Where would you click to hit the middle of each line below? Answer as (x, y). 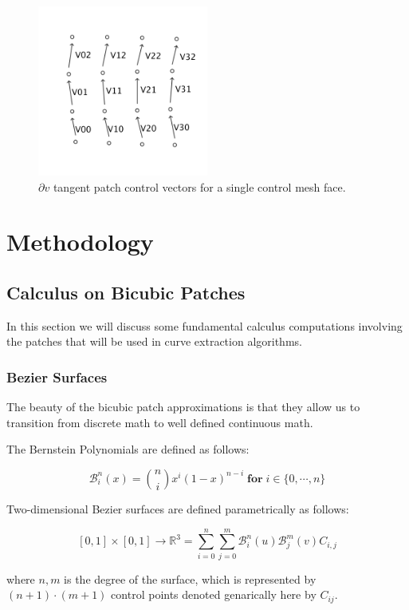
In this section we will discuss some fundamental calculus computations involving (204, 325)
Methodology (80, 242)
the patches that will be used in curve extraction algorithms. (154, 341)
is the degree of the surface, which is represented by (190, 578)
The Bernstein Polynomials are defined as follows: (128, 449)
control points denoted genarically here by (214, 594)
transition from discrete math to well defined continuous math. (160, 422)
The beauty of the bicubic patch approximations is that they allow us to (183, 407)
